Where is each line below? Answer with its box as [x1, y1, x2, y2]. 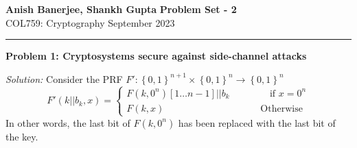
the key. [5, 129, 38, 143]
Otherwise [260, 103, 303, 114]
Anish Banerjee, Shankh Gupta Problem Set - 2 [5, 2, 237, 16]
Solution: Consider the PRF [5, 71, 123, 86]
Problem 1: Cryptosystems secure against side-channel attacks [5, 49, 307, 63]
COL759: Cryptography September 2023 [5, 15, 175, 29]
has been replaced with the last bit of [178, 115, 336, 129]
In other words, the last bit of [5, 115, 130, 129]
